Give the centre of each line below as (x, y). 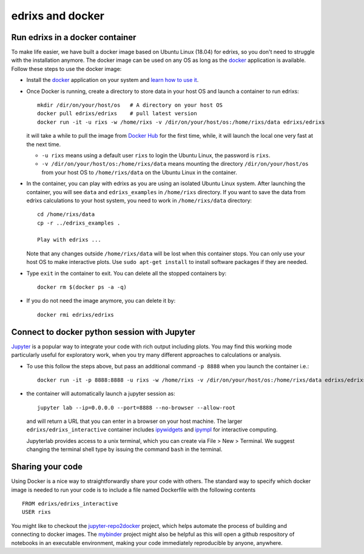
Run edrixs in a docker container (74, 37)
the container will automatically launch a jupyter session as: (101, 394)
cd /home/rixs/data (66, 215)
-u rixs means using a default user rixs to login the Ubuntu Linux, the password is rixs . (156, 155)
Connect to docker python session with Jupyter (103, 332)
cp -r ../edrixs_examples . (79, 223)
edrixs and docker (58, 16)
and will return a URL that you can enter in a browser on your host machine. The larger (134, 421)
